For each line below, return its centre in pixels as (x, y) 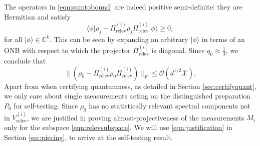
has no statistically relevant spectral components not (170, 105)
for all (13, 39)
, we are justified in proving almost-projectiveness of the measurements (136, 117)
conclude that (25, 60)
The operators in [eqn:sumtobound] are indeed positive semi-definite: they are (123, 6)
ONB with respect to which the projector (67, 50)
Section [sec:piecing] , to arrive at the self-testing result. (88, 137)
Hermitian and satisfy (37, 16)
